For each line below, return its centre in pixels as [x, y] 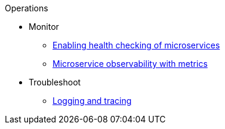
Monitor [44, 27]
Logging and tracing [92, 101]
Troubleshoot [55, 82]
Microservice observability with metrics [130, 64]
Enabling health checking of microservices [136, 45]
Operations [27, 8]
